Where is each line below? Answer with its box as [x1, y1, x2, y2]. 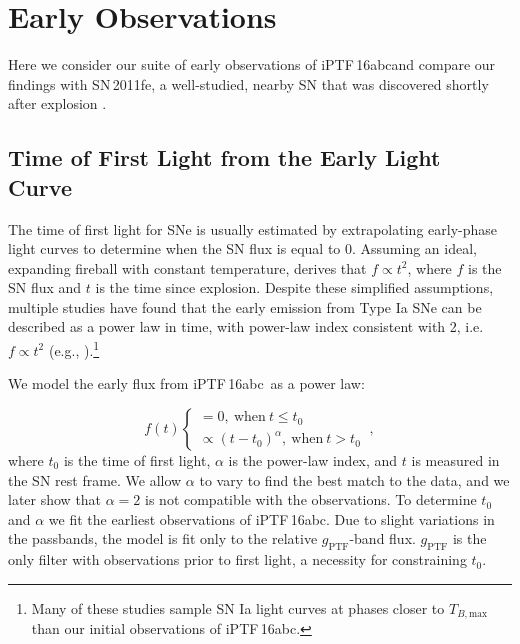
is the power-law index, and [228, 449, 398, 470]
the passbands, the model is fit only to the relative [8, 528, 318, 549]
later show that [8, 489, 102, 510]
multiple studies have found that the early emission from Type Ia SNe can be [8, 296, 482, 317]
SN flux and [8, 277, 82, 298]
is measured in [411, 449, 500, 470]
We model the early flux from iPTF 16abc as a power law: [8, 373, 365, 394]
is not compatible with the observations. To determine [145, 489, 477, 510]
